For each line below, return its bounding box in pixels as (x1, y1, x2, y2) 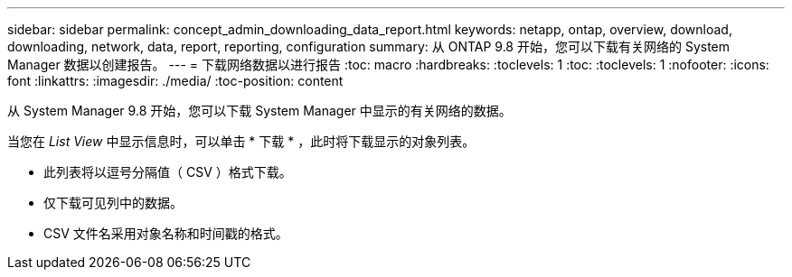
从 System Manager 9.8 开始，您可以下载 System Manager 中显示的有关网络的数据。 (7, 103, 512, 118)
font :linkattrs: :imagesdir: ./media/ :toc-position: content (7, 73, 344, 88)
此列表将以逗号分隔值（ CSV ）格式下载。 (43, 164, 292, 180)
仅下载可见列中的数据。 (43, 195, 183, 210)
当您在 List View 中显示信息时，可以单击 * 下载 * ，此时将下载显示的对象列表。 (7, 134, 476, 149)
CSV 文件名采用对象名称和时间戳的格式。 (43, 226, 288, 241)
